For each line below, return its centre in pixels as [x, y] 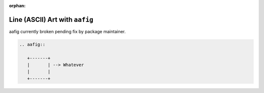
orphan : [17, 6]
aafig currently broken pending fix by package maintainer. [67, 31]
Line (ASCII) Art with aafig [51, 19]
